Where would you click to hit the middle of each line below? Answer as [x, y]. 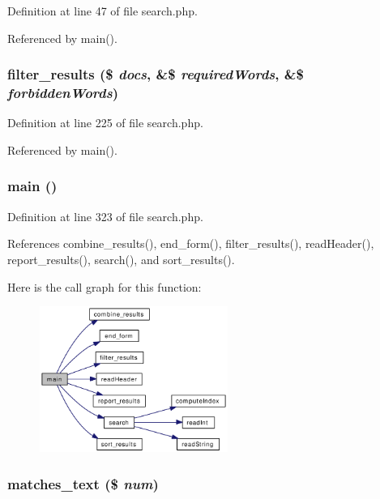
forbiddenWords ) [63, 93]
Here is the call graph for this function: [105, 286]
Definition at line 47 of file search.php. [102, 11]
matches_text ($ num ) [83, 483]
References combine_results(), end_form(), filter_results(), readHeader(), [191, 243]
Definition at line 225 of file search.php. [105, 123]
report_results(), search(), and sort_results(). [121, 259]
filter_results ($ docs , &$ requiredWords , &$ [156, 74]
